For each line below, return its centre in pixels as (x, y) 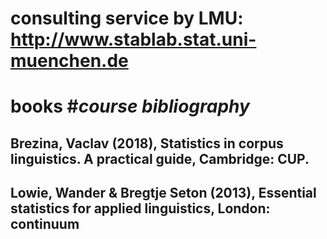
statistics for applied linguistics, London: (140, 208)
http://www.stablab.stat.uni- (133, 39)
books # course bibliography (130, 106)
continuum (45, 224)
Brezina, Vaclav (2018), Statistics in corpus (147, 143)
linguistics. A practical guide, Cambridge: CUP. (160, 158)
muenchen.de (69, 61)
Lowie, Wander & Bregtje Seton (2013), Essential (163, 193)
